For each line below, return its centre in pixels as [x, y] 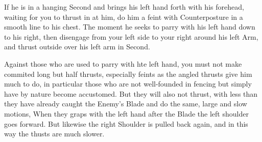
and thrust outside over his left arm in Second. [77, 47]
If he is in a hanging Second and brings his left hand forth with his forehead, [124, 7]
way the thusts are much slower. [54, 134]
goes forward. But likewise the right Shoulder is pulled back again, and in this [126, 123]
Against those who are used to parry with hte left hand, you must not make [123, 63]
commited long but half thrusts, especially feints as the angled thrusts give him [128, 74]
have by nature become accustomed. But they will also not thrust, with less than [131, 93]
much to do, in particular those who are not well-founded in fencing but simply [128, 84]
